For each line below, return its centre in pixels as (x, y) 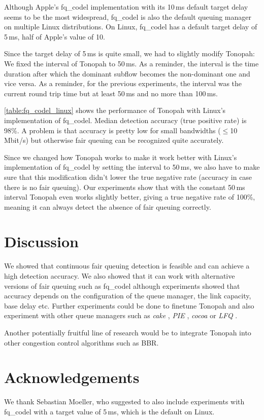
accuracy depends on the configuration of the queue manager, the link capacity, (128, 296)
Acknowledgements (72, 377)
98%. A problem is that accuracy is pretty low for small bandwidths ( (112, 130)
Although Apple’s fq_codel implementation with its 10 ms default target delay (126, 7)
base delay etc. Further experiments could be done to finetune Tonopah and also (129, 305)
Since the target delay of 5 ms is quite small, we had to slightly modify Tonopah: (129, 53)
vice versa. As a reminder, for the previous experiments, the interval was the (123, 83)
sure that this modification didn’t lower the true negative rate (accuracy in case (128, 177)
